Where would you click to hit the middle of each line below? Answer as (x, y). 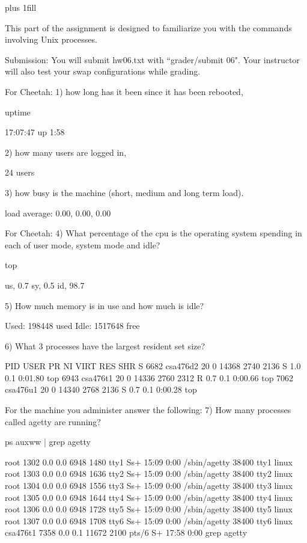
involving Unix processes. (51, 39)
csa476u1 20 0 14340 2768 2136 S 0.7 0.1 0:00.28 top (101, 389)
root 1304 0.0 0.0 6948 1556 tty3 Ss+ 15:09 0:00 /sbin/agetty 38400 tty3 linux (149, 486)
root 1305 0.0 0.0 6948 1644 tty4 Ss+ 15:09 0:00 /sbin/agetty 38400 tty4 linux (149, 497)
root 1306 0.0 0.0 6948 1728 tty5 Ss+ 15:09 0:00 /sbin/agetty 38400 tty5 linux (149, 509)
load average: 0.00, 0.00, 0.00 (58, 213)
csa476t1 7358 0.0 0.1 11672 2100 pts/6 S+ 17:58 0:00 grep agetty (126, 532)
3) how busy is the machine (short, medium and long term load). (124, 192)
